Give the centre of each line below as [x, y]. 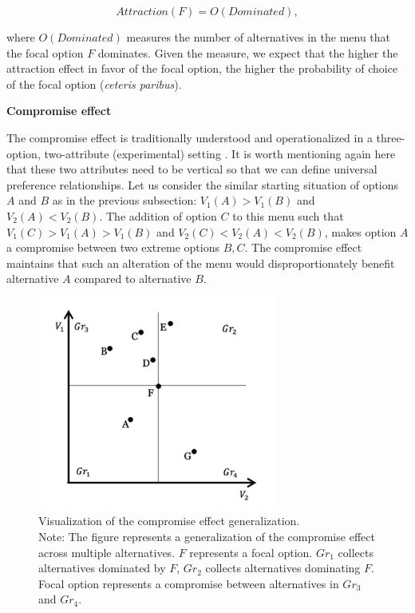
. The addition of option [158, 215]
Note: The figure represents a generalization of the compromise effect [207, 536]
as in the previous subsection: [125, 200]
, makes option [360, 231]
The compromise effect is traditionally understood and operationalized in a [190, 137]
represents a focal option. [251, 552]
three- [391, 137]
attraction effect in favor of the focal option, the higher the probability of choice [202, 68]
